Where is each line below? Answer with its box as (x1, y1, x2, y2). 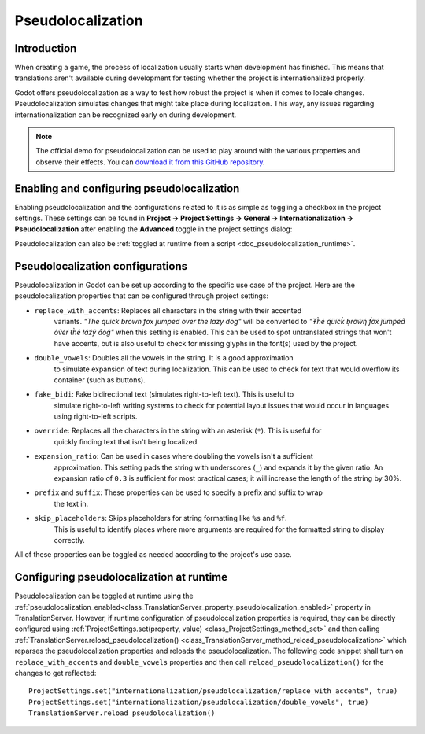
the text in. (54, 499, 89, 508)
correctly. (54, 535, 86, 544)
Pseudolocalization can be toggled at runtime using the (14, 591, 194, 601)
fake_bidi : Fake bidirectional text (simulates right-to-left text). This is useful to (34, 389, 294, 399)
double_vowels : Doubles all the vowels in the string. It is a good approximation (34, 353, 294, 363)
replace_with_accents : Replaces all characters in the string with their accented (34, 305, 302, 315)
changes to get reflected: (14, 669, 97, 678)
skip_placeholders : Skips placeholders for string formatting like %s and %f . (34, 514, 287, 523)
